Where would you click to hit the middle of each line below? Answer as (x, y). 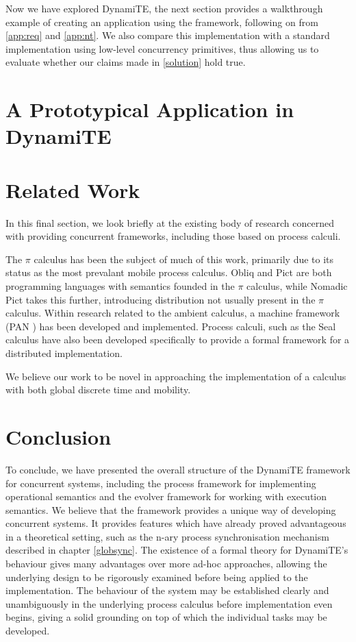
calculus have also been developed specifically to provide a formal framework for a (178, 339)
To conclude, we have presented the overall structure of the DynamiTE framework (178, 469)
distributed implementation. (64, 353)
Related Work (73, 189)
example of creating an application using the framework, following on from (162, 22)
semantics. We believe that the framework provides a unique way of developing (171, 509)
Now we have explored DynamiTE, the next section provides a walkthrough (164, 8)
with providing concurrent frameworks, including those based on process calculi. (173, 236)
